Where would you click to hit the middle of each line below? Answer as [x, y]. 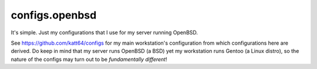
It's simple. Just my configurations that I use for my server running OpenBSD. [104, 32]
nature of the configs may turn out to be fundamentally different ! [89, 59]
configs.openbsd [54, 15]
